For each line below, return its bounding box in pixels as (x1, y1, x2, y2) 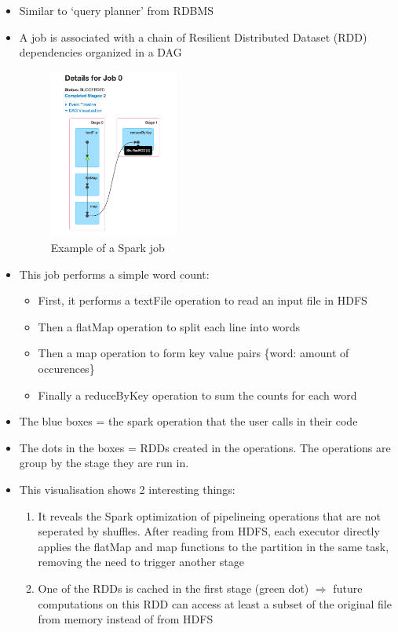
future (333, 579, 363, 596)
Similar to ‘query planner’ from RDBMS (19, 2, 214, 18)
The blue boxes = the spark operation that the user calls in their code (19, 413, 358, 429)
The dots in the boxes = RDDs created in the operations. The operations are (19, 439, 391, 455)
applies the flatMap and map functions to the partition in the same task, (38, 538, 389, 554)
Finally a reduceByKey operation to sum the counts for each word (38, 386, 357, 403)
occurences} (38, 360, 95, 377)
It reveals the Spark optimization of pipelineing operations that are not (38, 507, 381, 524)
